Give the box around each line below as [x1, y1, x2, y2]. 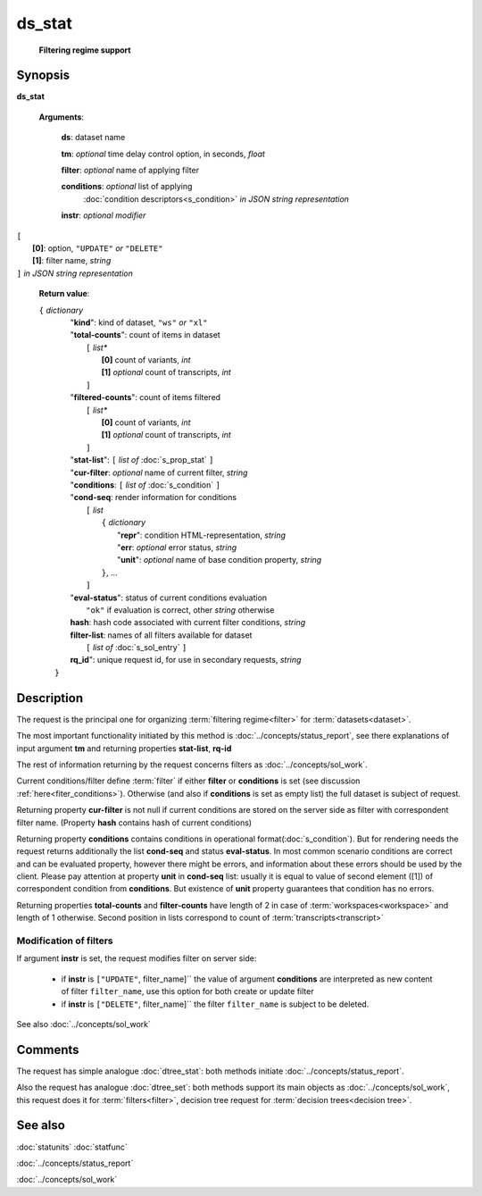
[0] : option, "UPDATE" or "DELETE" [32, 242, 163, 254]
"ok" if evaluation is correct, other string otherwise [86, 604, 275, 615]
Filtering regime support [38, 45, 131, 55]
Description [16, 690, 84, 706]
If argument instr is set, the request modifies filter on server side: [16, 953, 257, 964]
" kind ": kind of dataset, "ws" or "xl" [70, 317, 208, 328]
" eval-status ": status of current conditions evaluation [70, 592, 268, 603]
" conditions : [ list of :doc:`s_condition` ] [70, 480, 220, 490]
